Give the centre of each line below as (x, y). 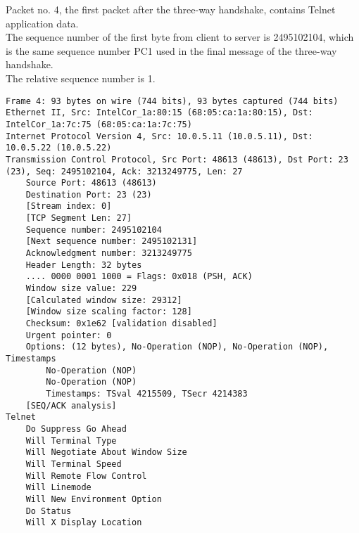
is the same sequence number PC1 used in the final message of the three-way (171, 50)
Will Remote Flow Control (86, 476)
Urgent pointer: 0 (69, 335)
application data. (42, 23)
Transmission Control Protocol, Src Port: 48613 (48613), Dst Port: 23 (177, 159)
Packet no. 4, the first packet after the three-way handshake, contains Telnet (171, 9)
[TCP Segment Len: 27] (78, 218)
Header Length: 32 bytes (84, 265)
